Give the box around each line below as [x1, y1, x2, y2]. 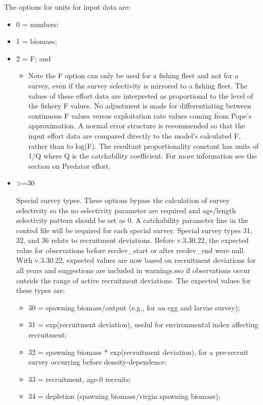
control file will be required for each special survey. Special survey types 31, [16, 224, 252, 235]
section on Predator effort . [28, 160, 111, 171]
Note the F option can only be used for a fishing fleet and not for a [28, 70, 238, 81]
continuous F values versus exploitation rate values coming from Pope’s [28, 110, 252, 121]
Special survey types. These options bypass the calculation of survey [16, 194, 230, 205]
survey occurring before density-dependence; [28, 356, 167, 367]
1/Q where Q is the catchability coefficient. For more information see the [28, 150, 257, 161]
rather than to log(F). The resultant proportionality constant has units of [28, 140, 259, 151]
